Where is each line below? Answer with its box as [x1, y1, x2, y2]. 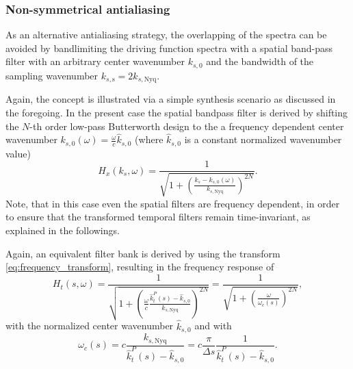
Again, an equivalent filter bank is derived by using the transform [5, 246, 280, 260]
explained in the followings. [5, 223, 120, 237]
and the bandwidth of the [206, 54, 314, 68]
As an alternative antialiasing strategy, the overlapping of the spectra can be [5, 27, 327, 42]
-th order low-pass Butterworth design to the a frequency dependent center [29, 118, 344, 133]
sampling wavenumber [5, 68, 99, 82]
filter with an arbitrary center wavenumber [5, 54, 185, 68]
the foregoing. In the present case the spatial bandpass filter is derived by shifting [5, 105, 348, 119]
